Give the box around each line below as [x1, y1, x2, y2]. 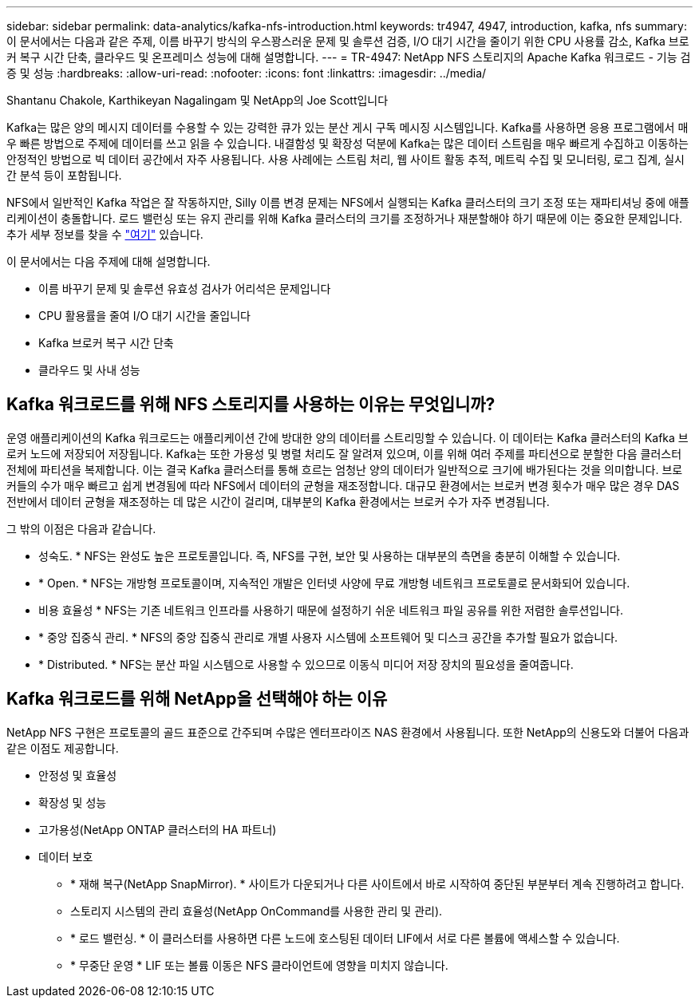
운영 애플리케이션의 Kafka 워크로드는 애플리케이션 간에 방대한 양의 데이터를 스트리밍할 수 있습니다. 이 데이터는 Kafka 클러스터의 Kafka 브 [6, 430, 689, 445]
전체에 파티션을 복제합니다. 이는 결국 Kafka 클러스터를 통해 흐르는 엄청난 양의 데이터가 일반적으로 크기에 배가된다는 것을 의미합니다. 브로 [6, 462, 683, 476]
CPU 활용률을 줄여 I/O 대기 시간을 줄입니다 [38, 309, 251, 322]
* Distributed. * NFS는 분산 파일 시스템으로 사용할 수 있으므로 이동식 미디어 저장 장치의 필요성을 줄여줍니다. [38, 657, 574, 671]
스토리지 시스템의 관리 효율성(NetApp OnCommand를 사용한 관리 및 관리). [70, 903, 443, 918]
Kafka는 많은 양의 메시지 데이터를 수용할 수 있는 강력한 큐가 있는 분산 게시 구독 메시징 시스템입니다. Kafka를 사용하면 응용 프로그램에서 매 [6, 121, 689, 134]
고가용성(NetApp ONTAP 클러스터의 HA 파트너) [38, 822, 277, 836]
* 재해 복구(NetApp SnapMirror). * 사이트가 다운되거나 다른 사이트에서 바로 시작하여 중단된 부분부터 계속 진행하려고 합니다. [70, 876, 685, 891]
